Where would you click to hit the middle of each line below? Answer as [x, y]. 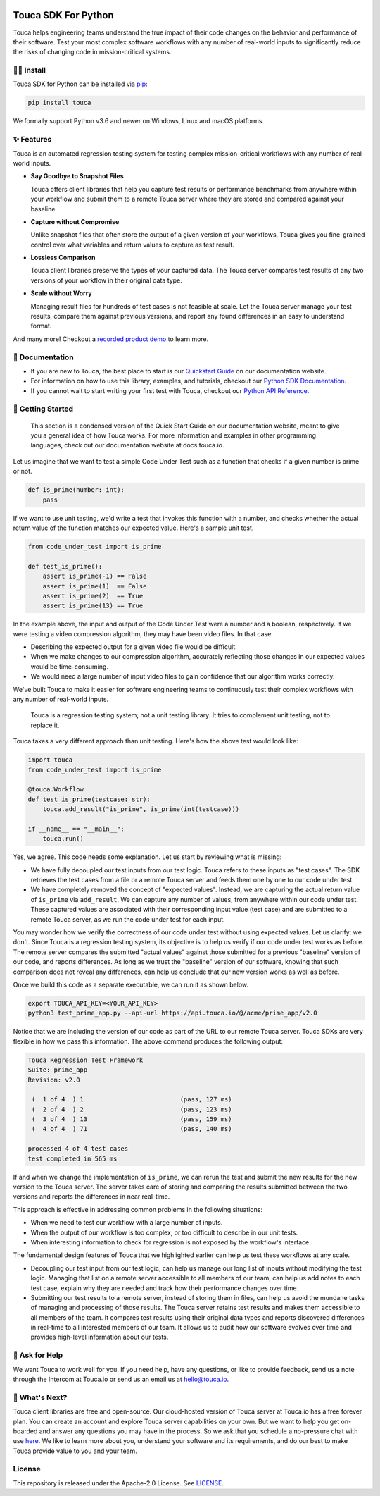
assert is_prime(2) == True [93, 596]
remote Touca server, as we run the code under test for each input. [128, 919]
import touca [50, 760]
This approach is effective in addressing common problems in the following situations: [138, 1209]
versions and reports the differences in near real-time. [91, 1197]
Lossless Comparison [63, 258]
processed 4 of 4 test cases [78, 1149]
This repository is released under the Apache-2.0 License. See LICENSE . [119, 1483]
